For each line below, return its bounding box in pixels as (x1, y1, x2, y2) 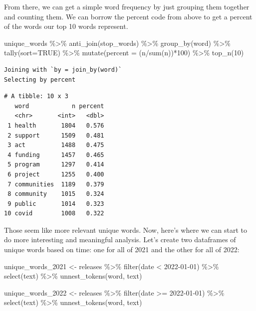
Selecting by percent (4, 76, 76, 83)
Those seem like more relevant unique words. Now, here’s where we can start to (4, 224, 248, 235)
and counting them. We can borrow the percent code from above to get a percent (4, 11, 253, 21)
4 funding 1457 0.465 (7, 151, 104, 158)
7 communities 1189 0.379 (7, 180, 104, 188)
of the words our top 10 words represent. (4, 21, 128, 31)
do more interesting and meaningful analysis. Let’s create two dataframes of (4, 234, 236, 245)
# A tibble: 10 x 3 (4, 93, 68, 100)
